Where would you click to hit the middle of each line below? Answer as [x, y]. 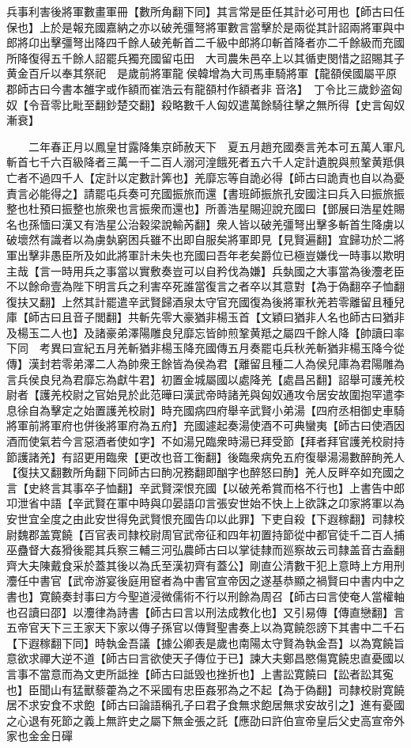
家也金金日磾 [40, 736]
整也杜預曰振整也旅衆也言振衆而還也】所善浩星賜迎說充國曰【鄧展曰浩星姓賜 [205, 209]
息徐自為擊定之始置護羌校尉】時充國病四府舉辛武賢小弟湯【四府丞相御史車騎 [205, 410]
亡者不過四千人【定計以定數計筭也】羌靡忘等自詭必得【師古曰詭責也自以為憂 [205, 177]
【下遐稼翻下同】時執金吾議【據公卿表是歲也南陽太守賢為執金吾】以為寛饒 [200, 642]
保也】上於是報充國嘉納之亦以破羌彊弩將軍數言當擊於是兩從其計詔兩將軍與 [200, 27]
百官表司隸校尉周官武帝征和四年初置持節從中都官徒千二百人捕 [244, 534]
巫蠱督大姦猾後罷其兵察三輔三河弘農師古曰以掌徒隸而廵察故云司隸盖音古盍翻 [205, 550]
